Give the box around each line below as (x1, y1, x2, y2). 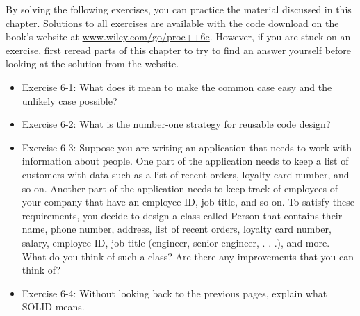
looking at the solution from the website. (6, 56, 179, 71)
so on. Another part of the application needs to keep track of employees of (22, 181, 338, 195)
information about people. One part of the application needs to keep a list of (22, 153, 349, 168)
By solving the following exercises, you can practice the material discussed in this (6, 2, 352, 16)
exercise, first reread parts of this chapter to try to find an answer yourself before (6, 42, 352, 57)
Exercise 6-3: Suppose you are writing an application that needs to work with (22, 140, 352, 154)
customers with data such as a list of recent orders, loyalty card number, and (22, 167, 350, 181)
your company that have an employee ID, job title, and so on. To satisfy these (22, 194, 354, 209)
